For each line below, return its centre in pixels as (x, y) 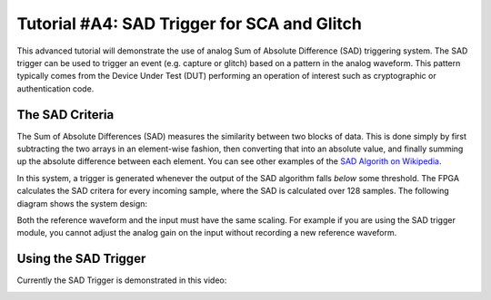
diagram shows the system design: (82, 203)
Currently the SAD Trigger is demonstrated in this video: (122, 280)
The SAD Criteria (65, 115)
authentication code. (55, 88)
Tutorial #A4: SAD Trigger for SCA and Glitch (190, 24)
